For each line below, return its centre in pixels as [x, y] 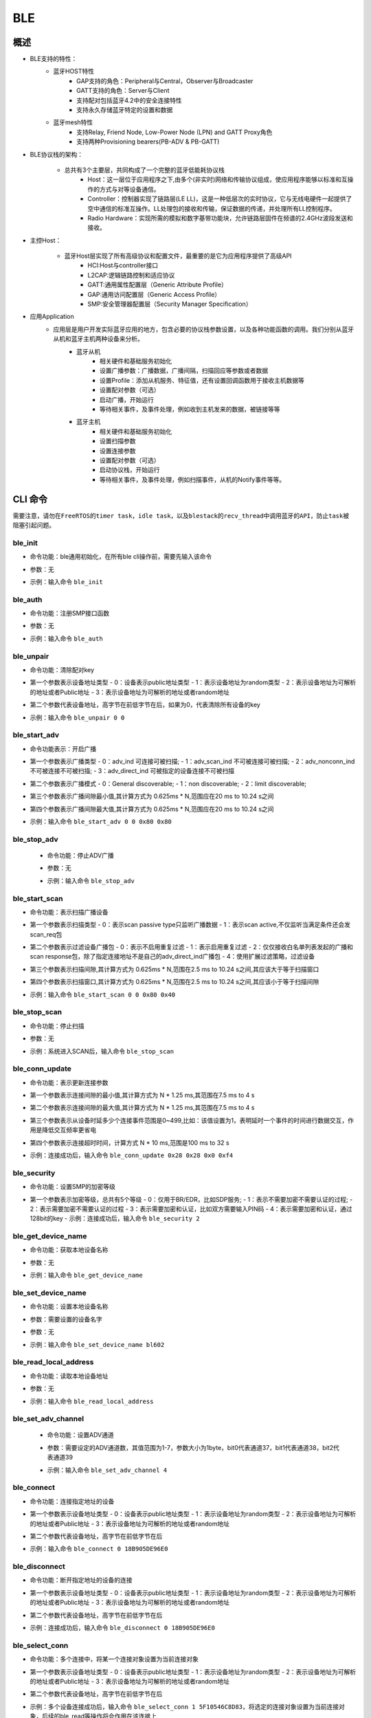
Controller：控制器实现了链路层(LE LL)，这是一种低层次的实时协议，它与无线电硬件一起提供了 [220, 199]
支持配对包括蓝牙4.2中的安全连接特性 [129, 100]
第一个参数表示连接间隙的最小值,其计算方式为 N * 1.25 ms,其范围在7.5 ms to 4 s [142, 1095]
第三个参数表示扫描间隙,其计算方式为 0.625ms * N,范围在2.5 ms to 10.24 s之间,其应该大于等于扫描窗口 [175, 969]
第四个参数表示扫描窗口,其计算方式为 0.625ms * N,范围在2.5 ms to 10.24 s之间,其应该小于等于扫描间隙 [175, 982]
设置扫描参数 [118, 441]
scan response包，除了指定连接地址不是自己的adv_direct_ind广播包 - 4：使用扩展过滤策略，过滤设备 [172, 957]
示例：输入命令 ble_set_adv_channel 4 [107, 1470]
